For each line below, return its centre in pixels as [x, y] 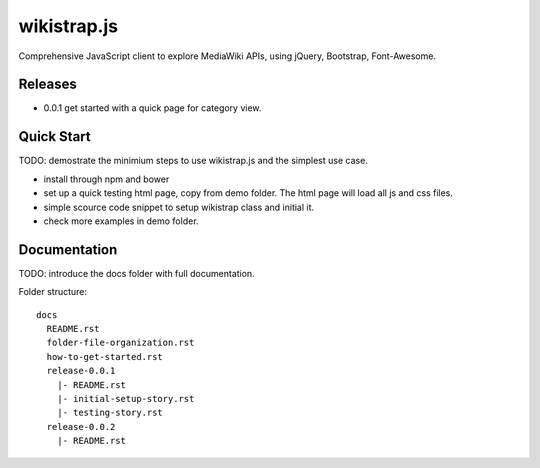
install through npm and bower [106, 179]
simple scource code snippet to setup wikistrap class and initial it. [179, 207]
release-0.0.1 [81, 371]
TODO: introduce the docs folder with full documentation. [136, 273]
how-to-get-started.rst [105, 356]
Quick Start [54, 136]
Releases [47, 84]
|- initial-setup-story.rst [125, 398]
